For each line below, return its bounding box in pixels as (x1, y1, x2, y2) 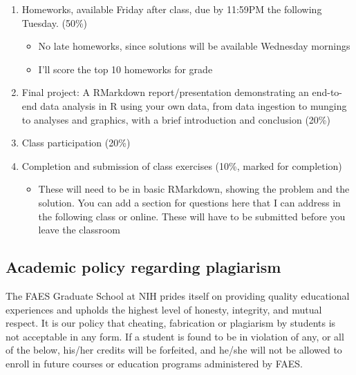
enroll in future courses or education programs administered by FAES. (6, 356, 303, 370)
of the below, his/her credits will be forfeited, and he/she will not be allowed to (6, 343, 342, 357)
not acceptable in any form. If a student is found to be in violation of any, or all (6, 329, 344, 343)
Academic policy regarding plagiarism (6, 256, 281, 278)
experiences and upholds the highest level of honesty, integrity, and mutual (6, 302, 322, 316)
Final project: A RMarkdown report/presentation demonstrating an (21, 85, 309, 99)
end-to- (312, 85, 343, 99)
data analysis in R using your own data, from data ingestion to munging (40, 98, 347, 113)
